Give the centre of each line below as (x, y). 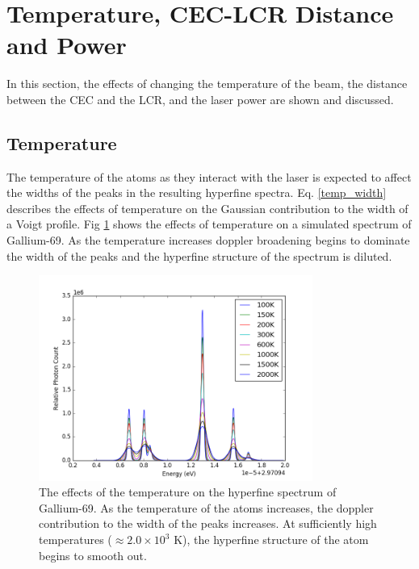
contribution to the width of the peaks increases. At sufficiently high (208, 523)
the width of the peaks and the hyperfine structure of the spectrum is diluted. (199, 255)
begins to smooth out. (93, 555)
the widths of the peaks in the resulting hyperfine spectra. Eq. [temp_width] (197, 192)
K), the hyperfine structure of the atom (271, 540)
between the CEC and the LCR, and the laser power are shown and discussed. (200, 99)
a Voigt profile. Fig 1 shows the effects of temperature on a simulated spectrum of (209, 224)
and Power (67, 45)
